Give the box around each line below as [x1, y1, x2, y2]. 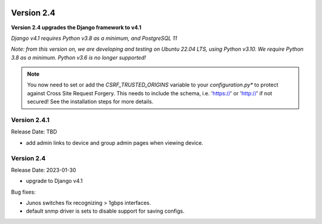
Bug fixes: [11, 188, 36, 195]
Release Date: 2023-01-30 [11, 166, 76, 173]
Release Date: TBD [11, 128, 57, 135]
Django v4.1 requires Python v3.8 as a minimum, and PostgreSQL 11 [11, 35, 177, 42]
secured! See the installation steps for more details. [27, 98, 154, 105]
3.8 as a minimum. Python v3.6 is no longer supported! [11, 54, 146, 61]
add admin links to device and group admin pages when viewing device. [26, 139, 204, 146]
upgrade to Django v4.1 [26, 178, 83, 185]
